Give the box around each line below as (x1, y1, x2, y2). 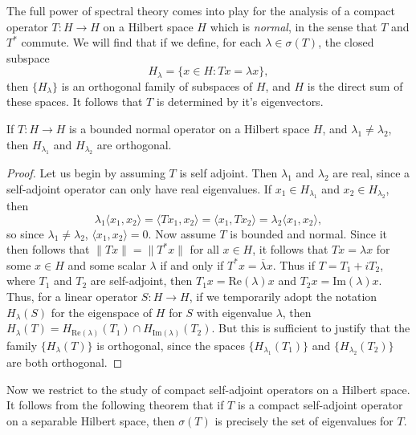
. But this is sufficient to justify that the (211, 319, 410, 336)
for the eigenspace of (51, 303, 153, 320)
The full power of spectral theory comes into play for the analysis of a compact (6, 2, 395, 18)
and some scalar (67, 256, 146, 273)
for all (190, 241, 219, 258)
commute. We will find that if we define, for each (21, 34, 262, 51)
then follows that (6, 241, 90, 258)
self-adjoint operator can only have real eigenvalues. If (6, 180, 272, 197)
